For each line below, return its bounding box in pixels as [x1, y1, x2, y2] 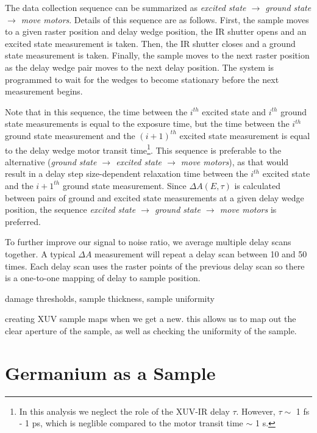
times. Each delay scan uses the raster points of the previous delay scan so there [5, 259, 305, 272]
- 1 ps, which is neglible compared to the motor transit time [19, 417, 243, 429]
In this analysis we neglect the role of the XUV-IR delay [19, 404, 230, 417]
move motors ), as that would [180, 155, 289, 168]
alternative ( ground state [5, 155, 97, 168]
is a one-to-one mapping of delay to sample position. [5, 271, 201, 284]
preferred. [5, 215, 41, 227]
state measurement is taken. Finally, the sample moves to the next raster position [5, 49, 310, 62]
